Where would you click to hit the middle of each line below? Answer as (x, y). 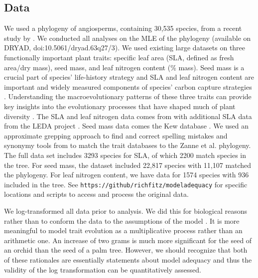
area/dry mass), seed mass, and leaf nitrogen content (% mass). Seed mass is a (124, 67)
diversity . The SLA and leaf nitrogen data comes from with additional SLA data (128, 116)
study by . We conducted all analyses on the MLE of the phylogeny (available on (128, 38)
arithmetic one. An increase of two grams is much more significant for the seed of (128, 240)
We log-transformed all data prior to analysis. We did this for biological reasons (126, 210)
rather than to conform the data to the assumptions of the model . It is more (122, 220)
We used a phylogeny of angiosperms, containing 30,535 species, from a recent (123, 28)
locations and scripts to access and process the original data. (96, 194)
